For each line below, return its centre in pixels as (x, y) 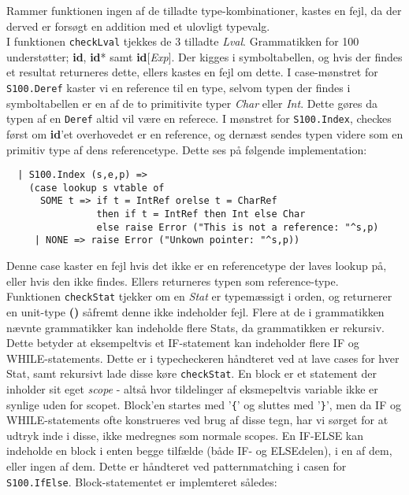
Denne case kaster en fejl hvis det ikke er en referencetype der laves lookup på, (197, 266)
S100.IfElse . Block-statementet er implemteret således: (142, 481)
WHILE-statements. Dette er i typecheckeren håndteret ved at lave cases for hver (203, 358)
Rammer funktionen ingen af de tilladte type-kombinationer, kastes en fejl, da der (204, 10)
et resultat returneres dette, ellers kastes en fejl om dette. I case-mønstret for (192, 72)
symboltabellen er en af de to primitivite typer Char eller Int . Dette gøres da (192, 103)
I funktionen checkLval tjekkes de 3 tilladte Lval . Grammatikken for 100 (183, 41)
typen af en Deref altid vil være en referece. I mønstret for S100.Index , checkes (199, 118)
